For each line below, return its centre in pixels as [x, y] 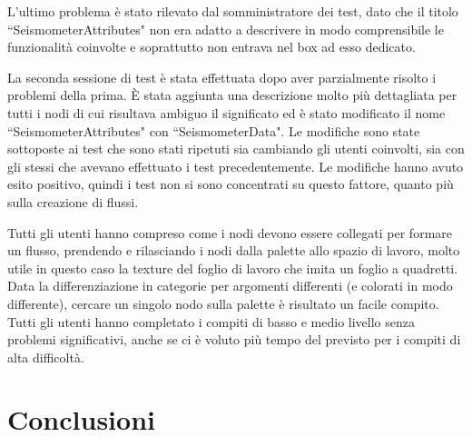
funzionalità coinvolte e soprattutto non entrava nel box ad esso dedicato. [211, 47]
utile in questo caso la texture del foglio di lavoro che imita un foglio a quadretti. [233, 268]
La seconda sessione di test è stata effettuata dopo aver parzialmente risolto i [222, 77]
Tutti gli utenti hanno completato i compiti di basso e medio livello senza [211, 321]
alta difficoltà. [46, 357]
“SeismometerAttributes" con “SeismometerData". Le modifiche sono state [214, 130]
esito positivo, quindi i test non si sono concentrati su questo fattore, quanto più [231, 184]
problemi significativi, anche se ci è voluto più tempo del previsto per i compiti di [234, 339]
